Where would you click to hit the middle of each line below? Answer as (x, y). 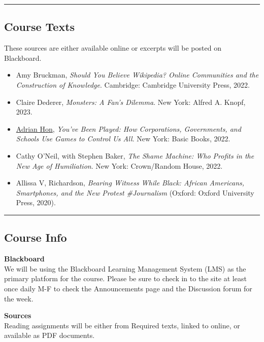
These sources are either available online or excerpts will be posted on (113, 48)
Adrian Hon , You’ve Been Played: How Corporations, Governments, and (128, 128)
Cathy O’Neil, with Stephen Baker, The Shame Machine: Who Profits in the (135, 155)
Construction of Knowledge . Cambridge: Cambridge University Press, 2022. (133, 84)
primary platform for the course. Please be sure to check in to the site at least (125, 278)
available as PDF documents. (49, 335)
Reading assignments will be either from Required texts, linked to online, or (122, 325)
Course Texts (40, 27)
